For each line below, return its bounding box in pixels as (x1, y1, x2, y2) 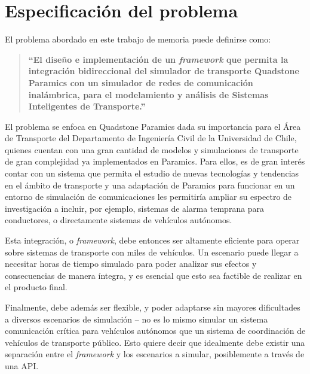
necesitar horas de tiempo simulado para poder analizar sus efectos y (5, 257, 257, 270)
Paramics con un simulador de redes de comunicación (28, 76, 253, 89)
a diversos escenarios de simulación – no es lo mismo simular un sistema (5, 312, 268, 325)
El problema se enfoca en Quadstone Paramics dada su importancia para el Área (5, 120, 301, 132)
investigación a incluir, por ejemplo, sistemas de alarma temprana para (5, 202, 265, 214)
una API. (5, 359, 39, 372)
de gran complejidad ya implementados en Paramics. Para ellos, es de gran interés (5, 155, 305, 168)
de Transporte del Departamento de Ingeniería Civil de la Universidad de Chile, (5, 132, 297, 144)
